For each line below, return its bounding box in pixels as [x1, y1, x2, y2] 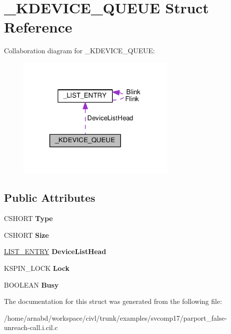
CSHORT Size [4, 229, 49, 240]
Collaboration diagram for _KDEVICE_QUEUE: [4, 45, 155, 56]
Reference [4, 17, 72, 37]
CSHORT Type [4, 213, 53, 223]
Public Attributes [4, 190, 96, 205]
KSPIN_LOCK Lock [4, 263, 69, 273]
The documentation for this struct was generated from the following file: [4, 296, 222, 306]
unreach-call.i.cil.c [4, 322, 58, 333]
